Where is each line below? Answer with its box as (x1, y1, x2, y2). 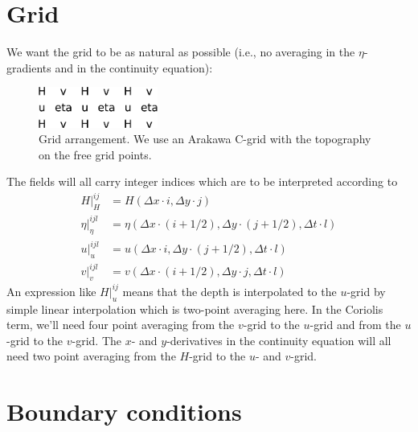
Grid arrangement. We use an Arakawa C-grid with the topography (39, 130, 371, 147)
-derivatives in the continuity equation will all (166, 331, 391, 348)
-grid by (346, 282, 386, 299)
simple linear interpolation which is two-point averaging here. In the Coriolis (6, 300, 383, 317)
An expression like (6, 282, 96, 299)
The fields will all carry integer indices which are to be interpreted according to (6, 173, 398, 190)
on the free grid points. (39, 146, 152, 163)
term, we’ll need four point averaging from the (6, 316, 235, 333)
